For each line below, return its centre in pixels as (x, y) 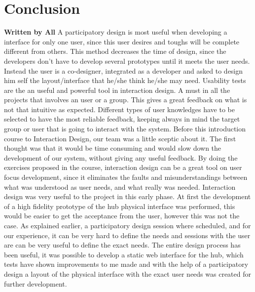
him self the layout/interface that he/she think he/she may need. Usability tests (125, 80)
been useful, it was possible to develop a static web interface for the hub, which (124, 254)
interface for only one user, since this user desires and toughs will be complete (122, 41)
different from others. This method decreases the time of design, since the (115, 51)
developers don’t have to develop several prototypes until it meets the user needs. (127, 61)
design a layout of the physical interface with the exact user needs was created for (127, 273)
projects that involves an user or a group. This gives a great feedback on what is (126, 100)
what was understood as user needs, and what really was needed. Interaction (120, 187)
